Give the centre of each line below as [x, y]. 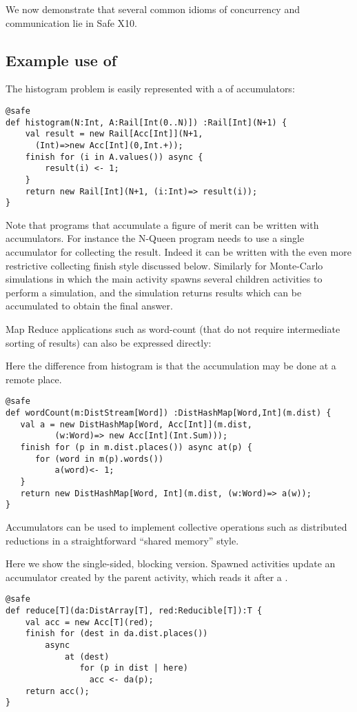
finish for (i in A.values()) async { [114, 157]
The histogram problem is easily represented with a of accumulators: [150, 89]
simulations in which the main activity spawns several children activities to [164, 279]
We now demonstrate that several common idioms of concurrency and [153, 9]
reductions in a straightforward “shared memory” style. [122, 540]
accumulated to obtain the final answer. [89, 306]
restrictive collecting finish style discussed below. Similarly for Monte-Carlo [164, 265]
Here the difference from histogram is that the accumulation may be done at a [171, 366]
